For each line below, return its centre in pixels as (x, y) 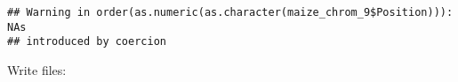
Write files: (37, 69)
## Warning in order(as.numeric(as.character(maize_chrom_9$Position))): (230, 12)
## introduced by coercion (87, 42)
